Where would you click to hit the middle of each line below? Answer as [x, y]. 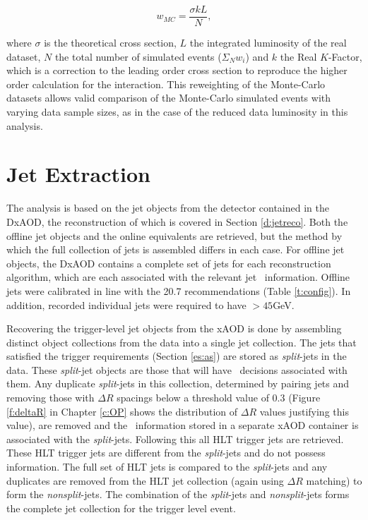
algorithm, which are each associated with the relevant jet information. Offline [178, 277]
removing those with [51, 398]
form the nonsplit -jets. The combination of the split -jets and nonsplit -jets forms [178, 494]
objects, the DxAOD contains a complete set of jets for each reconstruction [169, 263]
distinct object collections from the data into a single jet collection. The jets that [182, 342]
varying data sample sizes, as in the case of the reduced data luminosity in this [177, 112]
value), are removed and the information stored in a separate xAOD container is [183, 425]
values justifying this [304, 411]
